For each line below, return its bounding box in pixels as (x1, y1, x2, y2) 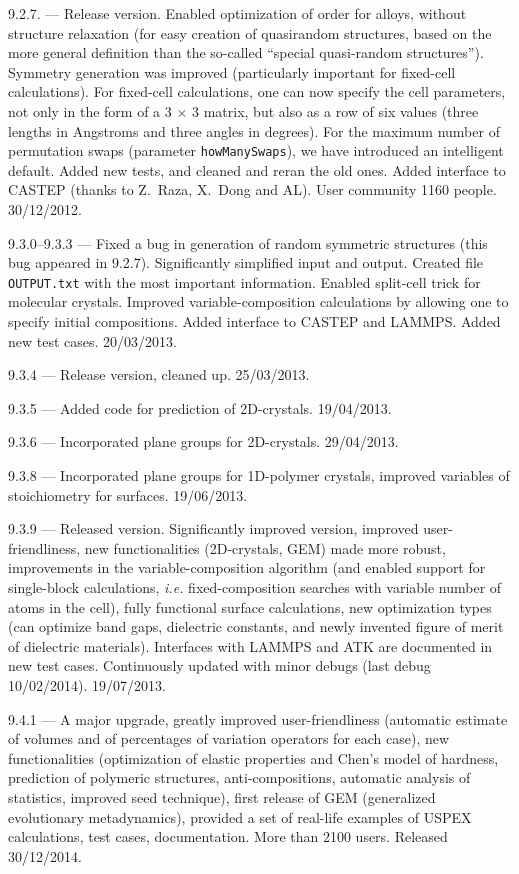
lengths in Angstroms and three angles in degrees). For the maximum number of (8, 120, 500, 141)
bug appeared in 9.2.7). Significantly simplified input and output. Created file (8, 252, 484, 273)
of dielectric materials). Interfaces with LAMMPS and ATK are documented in (8, 635, 493, 656)
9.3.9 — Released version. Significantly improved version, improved (8, 518, 419, 539)
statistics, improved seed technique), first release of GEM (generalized (8, 786, 436, 807)
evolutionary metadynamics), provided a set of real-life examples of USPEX (8, 806, 472, 827)
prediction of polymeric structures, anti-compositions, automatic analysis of (8, 767, 471, 788)
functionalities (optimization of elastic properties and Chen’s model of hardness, (8, 747, 499, 768)
